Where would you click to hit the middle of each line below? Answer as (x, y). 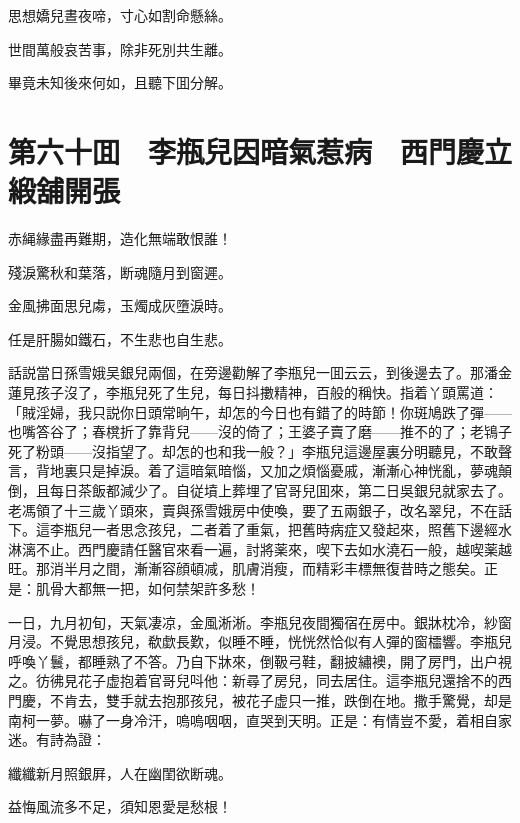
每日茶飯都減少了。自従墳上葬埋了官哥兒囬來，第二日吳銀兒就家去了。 (280, 490)
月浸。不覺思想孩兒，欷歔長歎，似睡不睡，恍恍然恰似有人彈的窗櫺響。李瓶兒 (260, 641)
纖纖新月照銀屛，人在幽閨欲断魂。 (120, 772)
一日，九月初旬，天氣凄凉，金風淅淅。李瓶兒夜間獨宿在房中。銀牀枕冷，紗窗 (260, 621)
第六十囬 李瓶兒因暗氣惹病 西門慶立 (260, 150)
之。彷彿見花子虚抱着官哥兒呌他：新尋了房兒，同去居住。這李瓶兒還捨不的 (253, 680)
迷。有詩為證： (57, 739)
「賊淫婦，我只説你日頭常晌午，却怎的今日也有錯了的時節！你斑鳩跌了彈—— (260, 411)
